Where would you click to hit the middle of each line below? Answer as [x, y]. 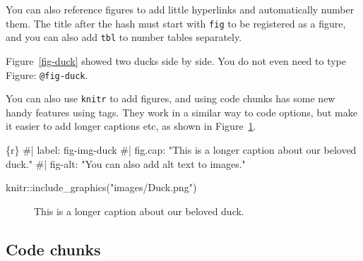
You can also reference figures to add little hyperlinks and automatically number [180, 9]
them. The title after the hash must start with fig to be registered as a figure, [176, 23]
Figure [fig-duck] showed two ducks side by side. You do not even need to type [176, 60]
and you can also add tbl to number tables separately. [124, 37]
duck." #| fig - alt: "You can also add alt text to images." [126, 163]
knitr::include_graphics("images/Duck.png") [101, 187]
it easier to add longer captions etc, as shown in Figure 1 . [131, 126]
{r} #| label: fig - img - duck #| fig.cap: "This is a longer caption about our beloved [181, 150]
